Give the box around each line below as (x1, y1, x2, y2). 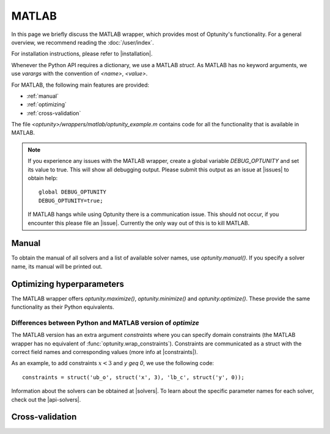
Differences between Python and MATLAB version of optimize (11, 318, 200, 327)
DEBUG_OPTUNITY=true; (38, 197, 103, 204)
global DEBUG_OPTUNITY (38, 189, 107, 195)
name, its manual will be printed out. (11, 262, 103, 270)
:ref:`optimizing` (26, 101, 67, 108)
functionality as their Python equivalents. (11, 303, 114, 311)
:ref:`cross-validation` (26, 109, 81, 117)
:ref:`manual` (26, 92, 59, 99)
